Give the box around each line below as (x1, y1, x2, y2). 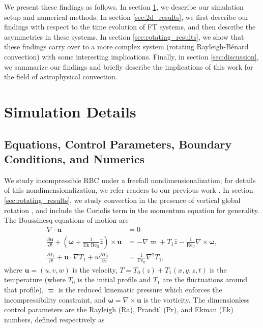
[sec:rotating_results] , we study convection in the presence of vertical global (4, 194, 241, 205)
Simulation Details (4, 101, 136, 122)
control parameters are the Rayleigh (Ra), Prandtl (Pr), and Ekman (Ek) (4, 304, 233, 315)
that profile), (4, 284, 44, 294)
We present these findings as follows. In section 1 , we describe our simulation (4, 2, 244, 12)
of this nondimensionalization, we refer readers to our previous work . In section (4, 185, 253, 195)
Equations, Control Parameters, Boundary (4, 136, 232, 152)
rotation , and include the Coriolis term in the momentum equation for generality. (4, 204, 259, 215)
